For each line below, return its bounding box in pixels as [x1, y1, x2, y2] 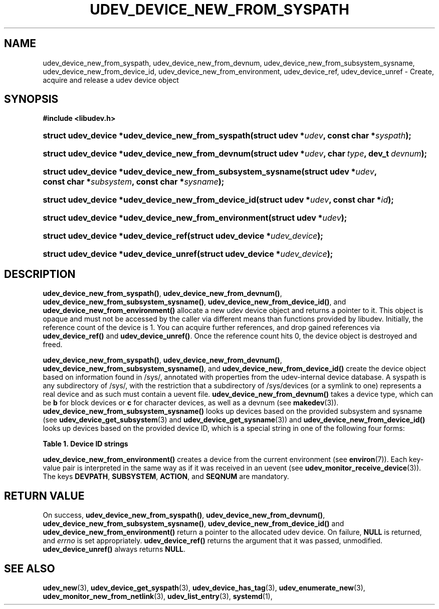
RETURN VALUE [4, 489, 85, 502]
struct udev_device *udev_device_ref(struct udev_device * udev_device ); [43, 231, 323, 241]
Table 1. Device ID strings [43, 439, 128, 448]
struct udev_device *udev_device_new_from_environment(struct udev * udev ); [43, 213, 347, 223]
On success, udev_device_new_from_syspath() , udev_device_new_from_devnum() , [43, 511, 325, 520]
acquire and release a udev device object [43, 75, 179, 84]
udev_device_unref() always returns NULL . [43, 545, 186, 554]
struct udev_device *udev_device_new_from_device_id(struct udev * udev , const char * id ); [43, 195, 394, 205]
